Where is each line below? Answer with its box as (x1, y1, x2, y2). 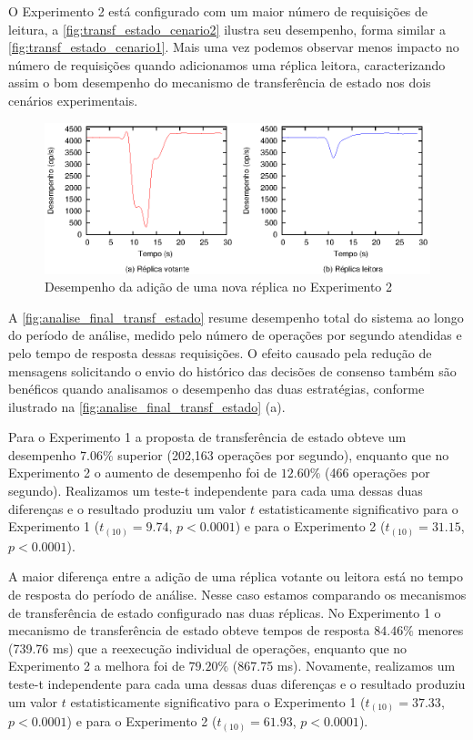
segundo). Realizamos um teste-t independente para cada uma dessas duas (8, 481, 423, 500)
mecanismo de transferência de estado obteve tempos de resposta (8, 621, 370, 640)
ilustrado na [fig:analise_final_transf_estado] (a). (8, 396, 286, 416)
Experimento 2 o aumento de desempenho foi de (8, 463, 277, 482)
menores (418, 621, 464, 640)
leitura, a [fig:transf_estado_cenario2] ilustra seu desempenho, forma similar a (8, 19, 447, 38)
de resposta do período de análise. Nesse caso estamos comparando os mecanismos (8, 584, 467, 603)
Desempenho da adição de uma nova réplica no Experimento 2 (45, 277, 393, 296)
